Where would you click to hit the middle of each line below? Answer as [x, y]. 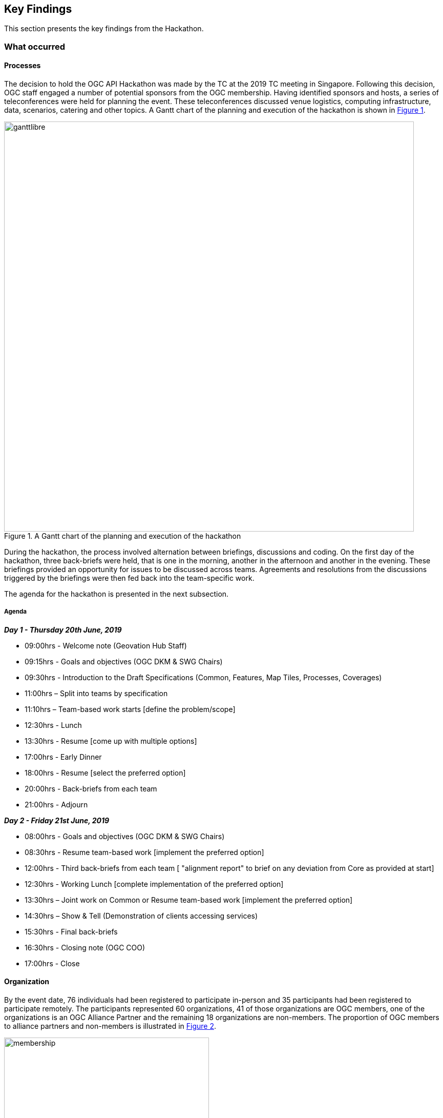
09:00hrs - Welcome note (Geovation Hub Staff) [106, 645]
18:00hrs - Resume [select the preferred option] [105, 773]
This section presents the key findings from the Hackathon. [104, 29]
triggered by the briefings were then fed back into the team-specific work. [129, 578]
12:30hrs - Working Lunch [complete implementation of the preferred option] [154, 884]
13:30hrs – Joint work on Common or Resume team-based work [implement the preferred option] [189, 900]
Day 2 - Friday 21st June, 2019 [57, 820]
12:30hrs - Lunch [53, 725]
